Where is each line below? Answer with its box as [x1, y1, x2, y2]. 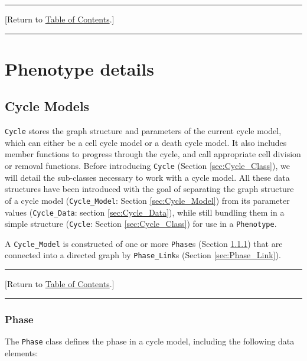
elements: [5, 346, 38, 359]
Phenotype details [5, 56, 154, 80]
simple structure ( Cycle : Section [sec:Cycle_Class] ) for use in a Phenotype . [5, 217, 277, 230]
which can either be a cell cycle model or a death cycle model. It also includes [5, 136, 287, 148]
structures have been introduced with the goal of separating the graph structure [5, 183, 294, 195]
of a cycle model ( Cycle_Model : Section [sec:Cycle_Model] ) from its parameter [5, 194, 290, 206]
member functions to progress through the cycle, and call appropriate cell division [5, 148, 301, 160]
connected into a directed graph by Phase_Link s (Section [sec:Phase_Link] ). [5, 249, 281, 261]
